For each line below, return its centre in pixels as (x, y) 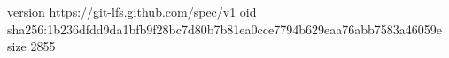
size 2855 (31, 46)
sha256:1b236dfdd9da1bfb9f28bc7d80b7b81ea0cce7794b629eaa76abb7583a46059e (224, 29)
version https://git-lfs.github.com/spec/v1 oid (132, 11)
